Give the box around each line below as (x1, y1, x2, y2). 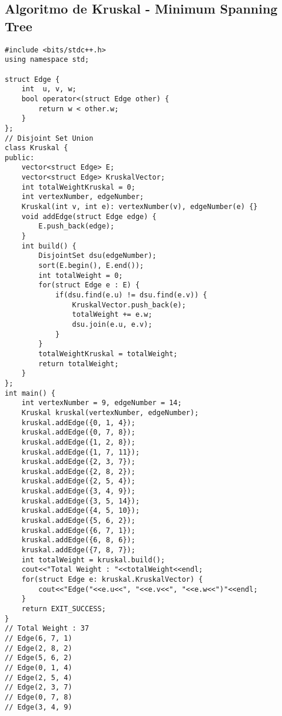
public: (5, 153, 35, 162)
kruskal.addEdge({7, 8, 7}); (21, 546, 135, 555)
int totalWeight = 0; (38, 271, 123, 280)
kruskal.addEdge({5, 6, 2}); (21, 516, 135, 525)
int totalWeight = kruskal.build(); (21, 555, 165, 564)
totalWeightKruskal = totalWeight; (38, 349, 178, 358)
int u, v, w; (21, 85, 77, 94)
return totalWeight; (38, 359, 119, 368)
